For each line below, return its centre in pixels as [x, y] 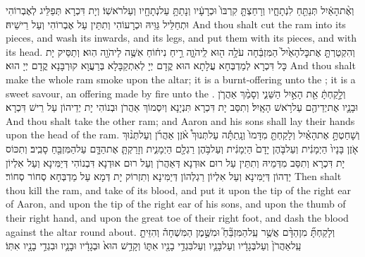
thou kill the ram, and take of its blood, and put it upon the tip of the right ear [178, 190]
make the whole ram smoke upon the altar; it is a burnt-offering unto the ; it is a [181, 79]
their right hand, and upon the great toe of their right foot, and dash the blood [177, 217]
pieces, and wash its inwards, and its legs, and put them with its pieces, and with [181, 38]
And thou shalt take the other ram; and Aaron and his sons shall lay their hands [180, 120]
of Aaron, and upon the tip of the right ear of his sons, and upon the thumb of [176, 204]
